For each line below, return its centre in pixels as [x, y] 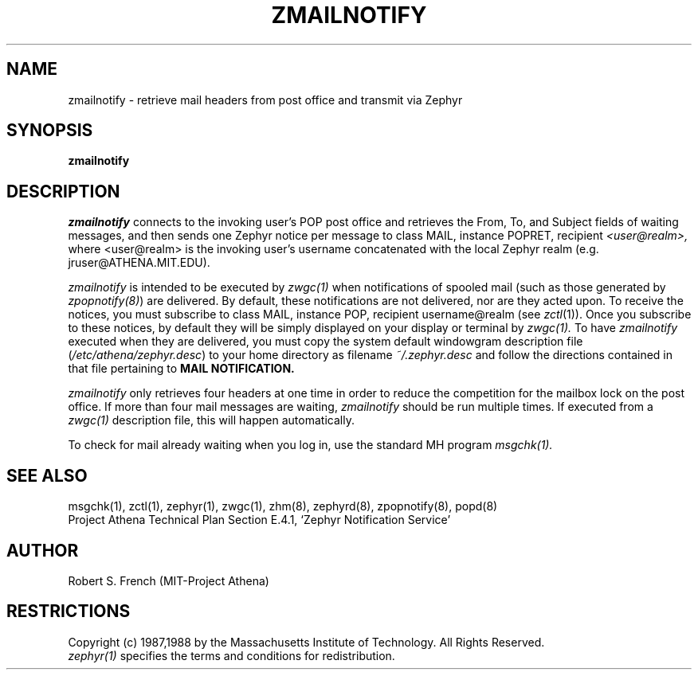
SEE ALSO [47, 475]
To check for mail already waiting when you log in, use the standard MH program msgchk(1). [310, 445]
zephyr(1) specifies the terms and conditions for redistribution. [231, 655]
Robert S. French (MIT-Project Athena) [169, 580]
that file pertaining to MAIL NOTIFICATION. [181, 369]
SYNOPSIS [50, 131]
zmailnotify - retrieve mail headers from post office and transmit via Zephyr [265, 100]
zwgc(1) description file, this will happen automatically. [211, 420]
